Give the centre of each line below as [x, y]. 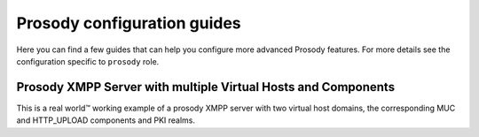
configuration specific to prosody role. [88, 61]
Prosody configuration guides [129, 23]
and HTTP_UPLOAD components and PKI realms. [106, 120]
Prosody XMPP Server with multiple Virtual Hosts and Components [205, 87]
